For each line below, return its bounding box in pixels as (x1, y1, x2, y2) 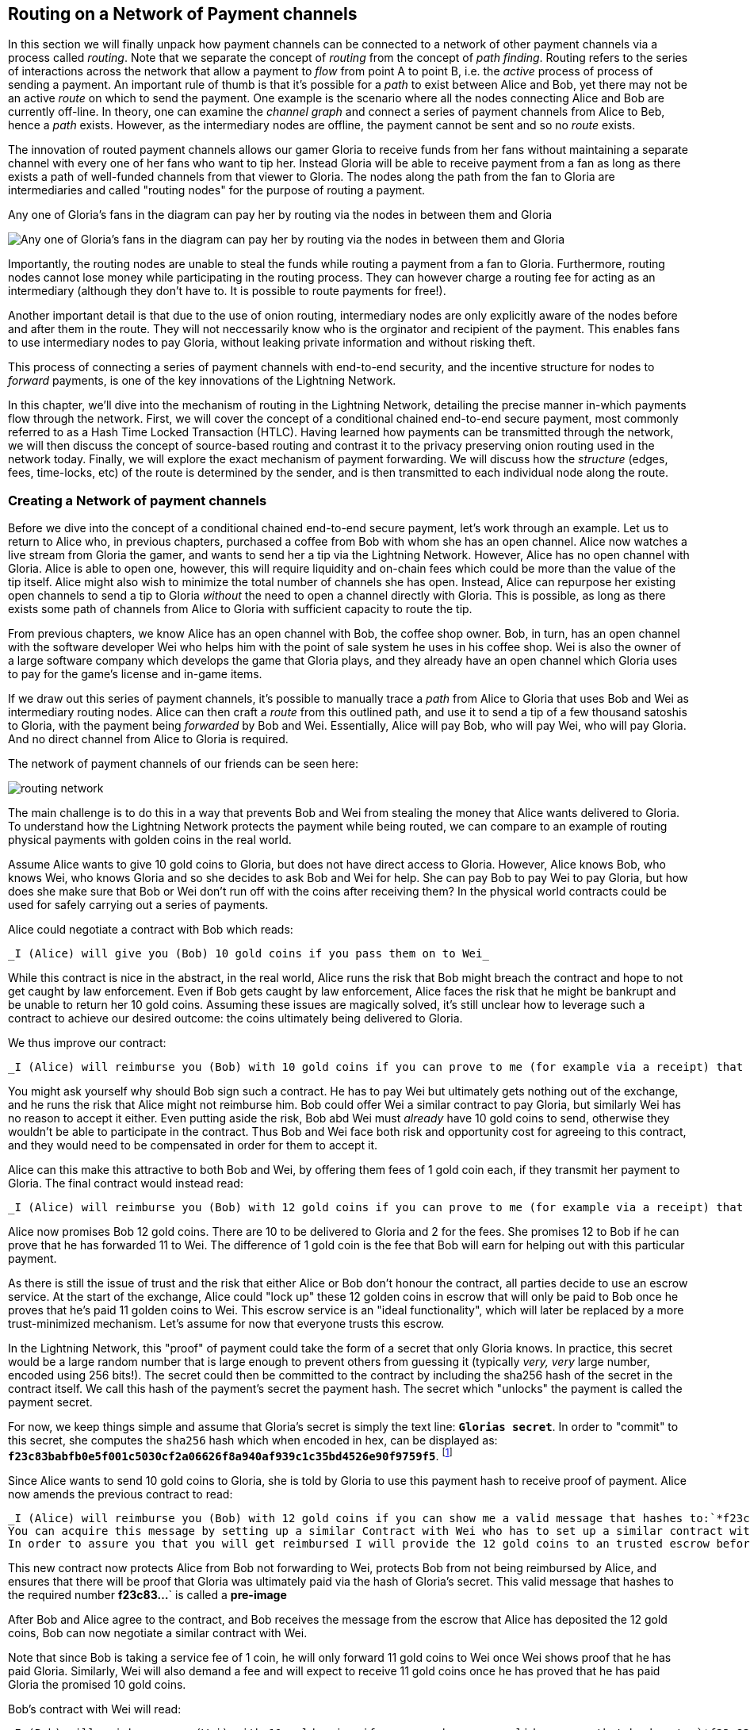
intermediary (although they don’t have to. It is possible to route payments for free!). (8, 284, 446, 298)
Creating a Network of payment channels (8, 492, 267, 508)
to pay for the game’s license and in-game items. (8, 667, 262, 681)
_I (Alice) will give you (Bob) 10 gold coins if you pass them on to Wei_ (8, 947, 489, 961)
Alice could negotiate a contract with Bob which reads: (8, 923, 293, 937)
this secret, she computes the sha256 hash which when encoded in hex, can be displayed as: (8, 1433, 498, 1448)
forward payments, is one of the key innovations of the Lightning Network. (8, 374, 396, 388)
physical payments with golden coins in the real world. (8, 833, 292, 847)
